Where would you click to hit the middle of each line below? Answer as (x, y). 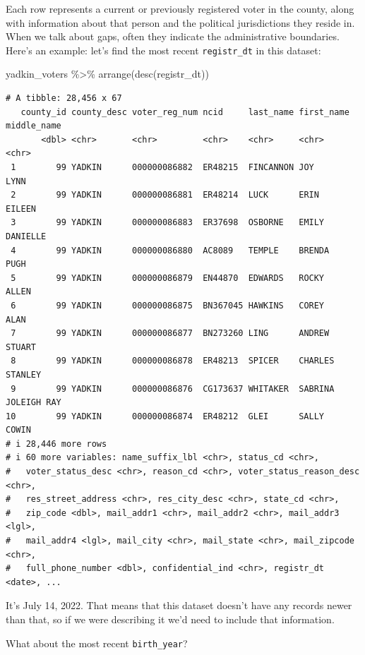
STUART (21, 347)
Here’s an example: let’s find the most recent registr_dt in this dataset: (163, 50)
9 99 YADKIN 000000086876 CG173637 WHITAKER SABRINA (173, 389)
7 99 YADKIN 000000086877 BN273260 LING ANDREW (170, 333)
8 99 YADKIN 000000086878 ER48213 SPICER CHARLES (173, 361)
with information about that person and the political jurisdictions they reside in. (180, 22)
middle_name (34, 126)
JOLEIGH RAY (34, 403)
